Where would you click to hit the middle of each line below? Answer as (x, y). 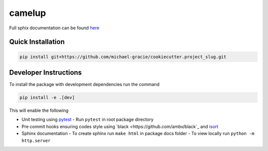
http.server (36, 141)
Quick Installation (37, 42)
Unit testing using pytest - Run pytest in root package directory (88, 120)
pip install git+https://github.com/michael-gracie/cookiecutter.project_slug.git (123, 57)
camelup (28, 13)
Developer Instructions (45, 72)
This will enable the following (39, 111)
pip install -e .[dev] (47, 98)
